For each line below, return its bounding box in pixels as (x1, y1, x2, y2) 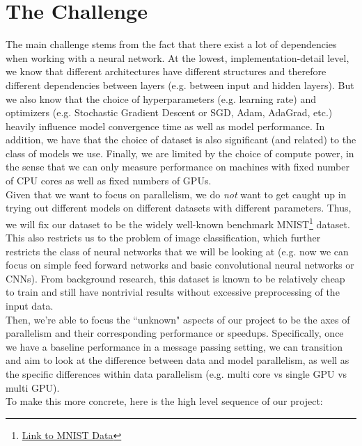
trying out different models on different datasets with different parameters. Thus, (6, 200, 352, 215)
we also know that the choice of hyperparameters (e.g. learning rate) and (6, 91, 316, 106)
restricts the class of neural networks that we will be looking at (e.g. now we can (6, 244, 349, 258)
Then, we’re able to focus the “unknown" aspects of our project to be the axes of (6, 312, 350, 326)
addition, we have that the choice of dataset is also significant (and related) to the (6, 132, 356, 147)
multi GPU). (6, 380, 60, 395)
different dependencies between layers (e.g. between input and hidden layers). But (6, 77, 354, 92)
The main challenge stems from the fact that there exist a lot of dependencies (6, 37, 337, 51)
